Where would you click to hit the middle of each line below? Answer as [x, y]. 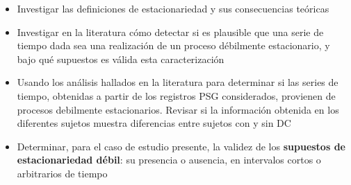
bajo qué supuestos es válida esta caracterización [121, 59]
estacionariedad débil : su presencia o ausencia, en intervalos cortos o [169, 160]
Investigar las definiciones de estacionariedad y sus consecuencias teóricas [173, 8]
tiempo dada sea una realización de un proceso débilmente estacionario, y [173, 45]
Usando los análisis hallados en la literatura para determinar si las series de [178, 82]
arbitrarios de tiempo [62, 173]
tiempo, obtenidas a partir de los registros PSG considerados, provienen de [176, 95]
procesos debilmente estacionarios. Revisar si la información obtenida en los [178, 109]
